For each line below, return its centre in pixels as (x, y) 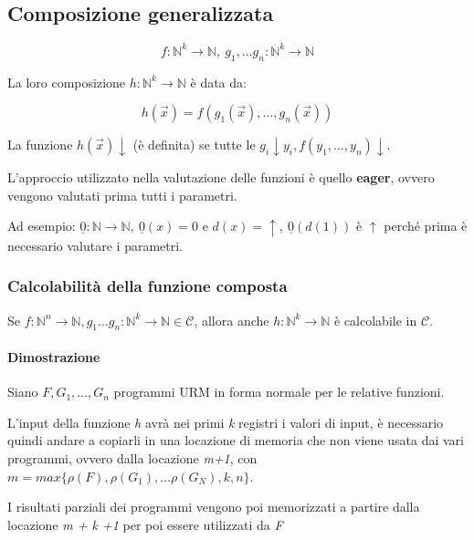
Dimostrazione (54, 356)
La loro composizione (67, 82)
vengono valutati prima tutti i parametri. (122, 195)
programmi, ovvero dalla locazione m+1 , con (132, 457)
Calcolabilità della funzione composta (147, 286)
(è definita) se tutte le (194, 145)
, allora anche (232, 320)
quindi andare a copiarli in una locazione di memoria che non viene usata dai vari (236, 440)
